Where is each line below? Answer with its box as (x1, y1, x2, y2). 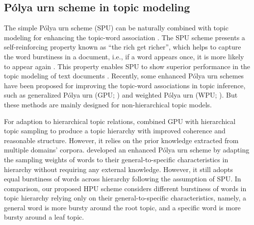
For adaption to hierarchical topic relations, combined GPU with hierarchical (4, 116, 236, 126)
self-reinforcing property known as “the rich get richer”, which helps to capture (4, 42, 241, 52)
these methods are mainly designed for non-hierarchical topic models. (4, 99, 212, 109)
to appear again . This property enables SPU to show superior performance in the (4, 61, 251, 71)
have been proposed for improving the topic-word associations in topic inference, (4, 80, 246, 90)
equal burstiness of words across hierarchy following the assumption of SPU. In (4, 174, 241, 184)
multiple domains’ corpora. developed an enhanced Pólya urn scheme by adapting (4, 145, 250, 155)
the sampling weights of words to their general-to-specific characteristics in (4, 154, 229, 164)
